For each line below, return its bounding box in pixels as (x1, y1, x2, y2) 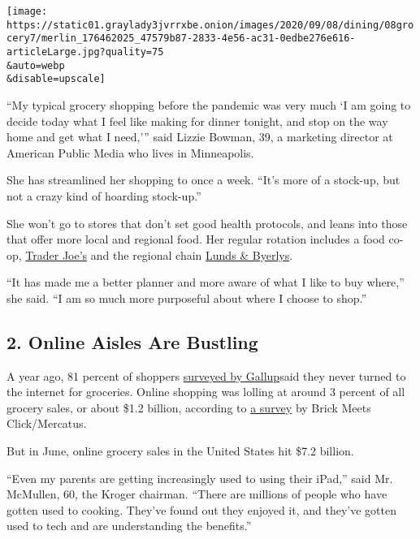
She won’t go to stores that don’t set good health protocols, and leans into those (6, 214, 408, 231)
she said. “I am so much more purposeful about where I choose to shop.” (6, 289, 367, 306)
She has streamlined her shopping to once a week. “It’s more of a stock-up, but (6, 171, 401, 188)
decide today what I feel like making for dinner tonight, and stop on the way (6, 112, 388, 129)
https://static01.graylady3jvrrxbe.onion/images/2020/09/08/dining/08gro (6, 19, 414, 31)
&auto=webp (6, 59, 65, 71)
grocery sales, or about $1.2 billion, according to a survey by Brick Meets (6, 399, 371, 416)
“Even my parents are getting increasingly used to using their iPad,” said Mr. (6, 469, 393, 486)
